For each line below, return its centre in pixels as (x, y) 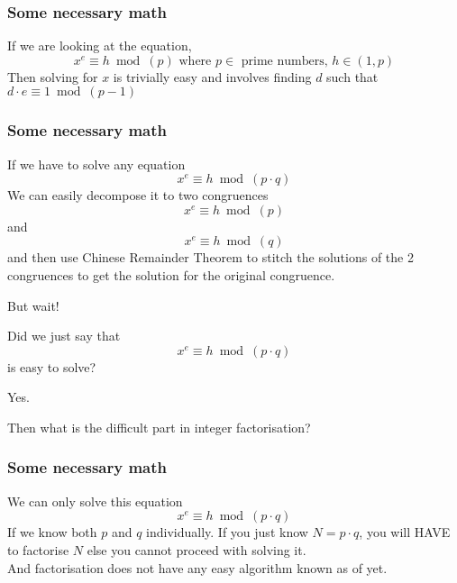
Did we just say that (64, 336)
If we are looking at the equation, (100, 46)
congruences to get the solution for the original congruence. (171, 275)
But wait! (33, 305)
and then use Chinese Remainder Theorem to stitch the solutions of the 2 (210, 257)
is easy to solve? (52, 366)
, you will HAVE (405, 532)
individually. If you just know (227, 532)
